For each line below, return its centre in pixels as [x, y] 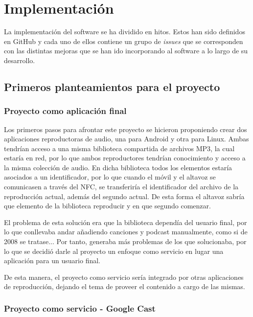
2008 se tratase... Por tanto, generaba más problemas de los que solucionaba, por [125, 241]
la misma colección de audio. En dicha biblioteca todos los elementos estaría [118, 167]
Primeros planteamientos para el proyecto [112, 86]
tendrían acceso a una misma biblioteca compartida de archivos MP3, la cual [119, 148]
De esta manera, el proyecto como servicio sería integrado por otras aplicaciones [124, 277]
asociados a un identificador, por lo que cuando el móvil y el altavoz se [110, 177]
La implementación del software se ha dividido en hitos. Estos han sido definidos [125, 32]
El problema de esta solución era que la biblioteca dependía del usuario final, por [126, 222]
